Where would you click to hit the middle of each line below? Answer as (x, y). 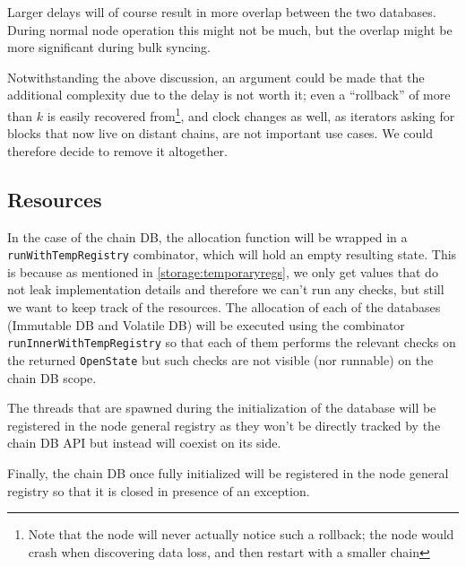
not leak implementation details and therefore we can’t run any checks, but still (226, 289)
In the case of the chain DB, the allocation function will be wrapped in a (207, 236)
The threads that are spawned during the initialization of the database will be (222, 408)
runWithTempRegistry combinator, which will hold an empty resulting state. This (232, 254)
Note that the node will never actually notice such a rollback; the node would (241, 534)
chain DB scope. (52, 377)
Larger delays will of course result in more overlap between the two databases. (222, 12)
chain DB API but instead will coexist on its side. (144, 443)
